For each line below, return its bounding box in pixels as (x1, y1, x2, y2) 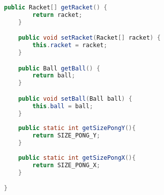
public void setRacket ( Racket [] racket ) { (18, 34, 161, 42)
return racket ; (32, 11, 82, 18)
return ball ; (32, 72, 76, 79)
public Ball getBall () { (18, 65, 100, 72)
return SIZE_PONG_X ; (32, 161, 100, 169)
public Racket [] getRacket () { (4, 4, 107, 11)
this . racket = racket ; (32, 42, 107, 49)
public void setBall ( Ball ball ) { (18, 95, 132, 102)
